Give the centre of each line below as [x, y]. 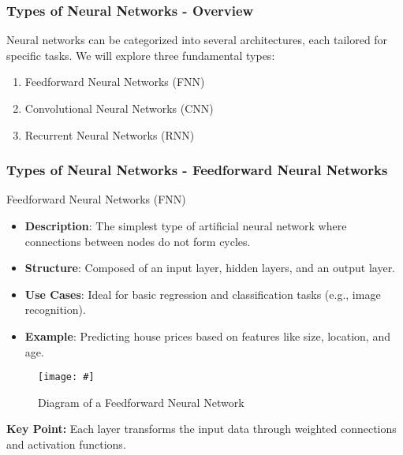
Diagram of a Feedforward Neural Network [141, 402]
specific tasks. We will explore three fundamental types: [141, 55]
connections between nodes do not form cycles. [138, 241]
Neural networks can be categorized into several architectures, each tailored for [197, 40]
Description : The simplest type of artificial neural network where [186, 226]
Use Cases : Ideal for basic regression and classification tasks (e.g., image [203, 294]
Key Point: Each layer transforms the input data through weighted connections [201, 429]
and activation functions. [66, 444]
